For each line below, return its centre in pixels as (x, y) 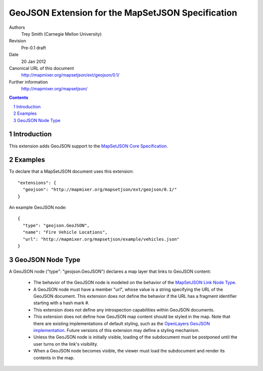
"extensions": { (37, 183)
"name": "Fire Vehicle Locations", (65, 232)
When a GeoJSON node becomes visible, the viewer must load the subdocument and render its (129, 351)
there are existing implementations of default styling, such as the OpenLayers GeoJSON (122, 323)
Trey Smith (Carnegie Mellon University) (61, 34)
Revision (18, 41)
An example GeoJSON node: (38, 207)
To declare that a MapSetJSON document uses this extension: (71, 171)
